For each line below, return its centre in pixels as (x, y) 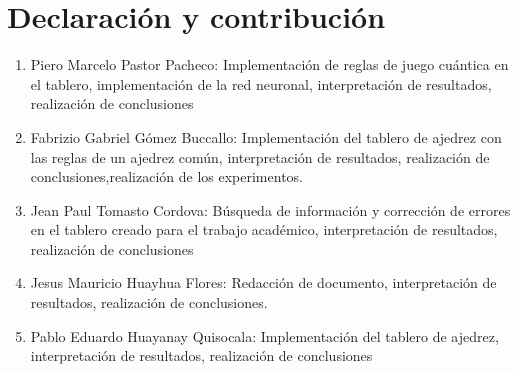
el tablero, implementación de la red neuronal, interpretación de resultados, (261, 83)
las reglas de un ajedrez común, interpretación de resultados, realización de (260, 156)
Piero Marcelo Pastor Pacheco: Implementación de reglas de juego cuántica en (269, 64)
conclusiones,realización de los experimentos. (166, 176)
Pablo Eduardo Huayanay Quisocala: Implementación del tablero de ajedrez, (264, 335)
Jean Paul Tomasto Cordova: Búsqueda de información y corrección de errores (270, 209)
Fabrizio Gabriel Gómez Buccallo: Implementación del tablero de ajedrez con (266, 136)
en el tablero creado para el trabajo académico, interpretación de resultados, (264, 229)
